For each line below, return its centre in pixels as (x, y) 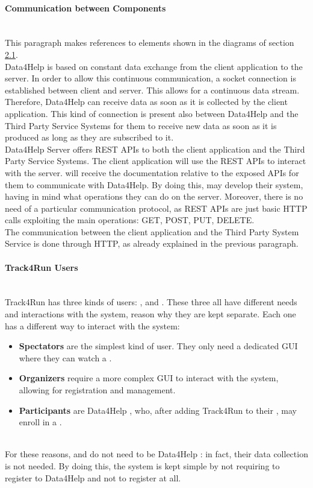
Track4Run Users (42, 267)
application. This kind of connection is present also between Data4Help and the (152, 113)
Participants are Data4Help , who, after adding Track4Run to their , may (158, 410)
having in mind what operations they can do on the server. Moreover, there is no (154, 196)
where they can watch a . (65, 357)
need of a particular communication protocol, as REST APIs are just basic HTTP (156, 208)
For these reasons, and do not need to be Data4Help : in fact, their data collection (156, 454)
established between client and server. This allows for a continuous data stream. (152, 90)
